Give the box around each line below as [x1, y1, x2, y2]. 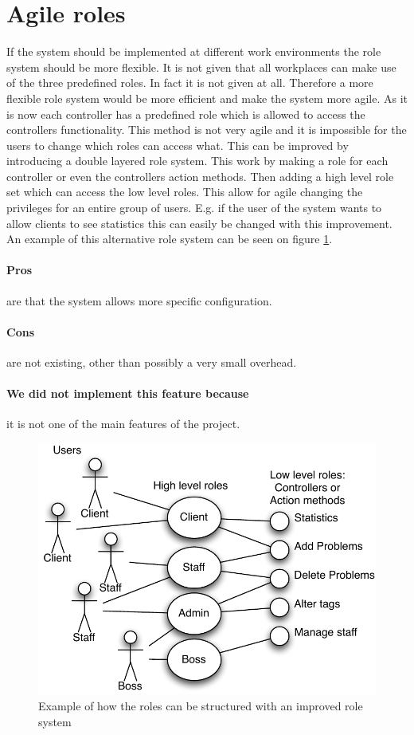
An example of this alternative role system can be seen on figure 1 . [6, 230, 333, 247]
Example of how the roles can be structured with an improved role [38, 698, 363, 713]
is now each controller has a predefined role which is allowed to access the [6, 105, 365, 122]
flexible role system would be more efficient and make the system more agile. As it [6, 89, 408, 106]
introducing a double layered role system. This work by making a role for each [6, 152, 389, 169]
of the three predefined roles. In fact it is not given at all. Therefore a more [6, 74, 373, 91]
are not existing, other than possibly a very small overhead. [6, 354, 297, 371]
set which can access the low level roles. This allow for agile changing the [6, 183, 363, 200]
